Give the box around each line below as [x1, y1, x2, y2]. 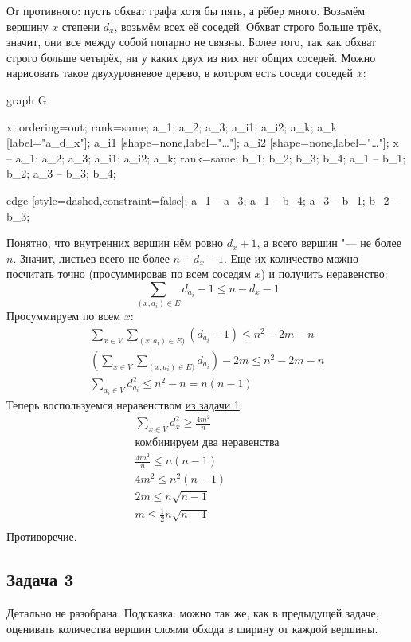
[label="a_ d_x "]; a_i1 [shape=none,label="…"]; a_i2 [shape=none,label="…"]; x [6, 134, 399, 151]
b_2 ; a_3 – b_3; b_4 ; [6, 165, 116, 182]
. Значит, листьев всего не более [13, 249, 170, 266]
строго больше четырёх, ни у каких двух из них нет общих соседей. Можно [6, 49, 376, 65]
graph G [6, 91, 47, 108]
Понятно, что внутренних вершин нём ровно [6, 234, 224, 251]
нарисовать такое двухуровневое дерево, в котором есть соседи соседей [6, 65, 354, 81]
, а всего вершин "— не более [256, 234, 401, 251]
